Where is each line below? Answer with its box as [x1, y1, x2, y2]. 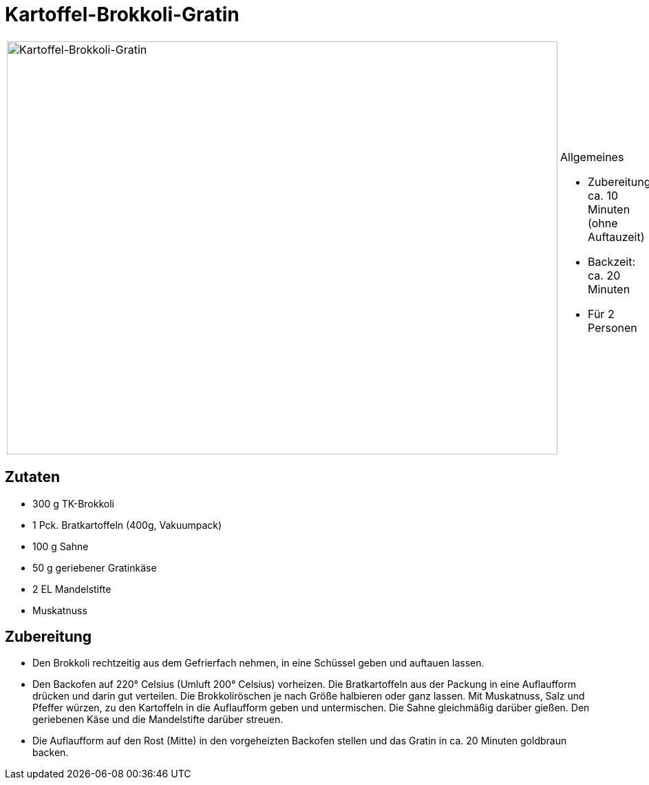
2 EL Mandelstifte [32, 583, 111, 595]
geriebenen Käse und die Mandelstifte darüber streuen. [32, 713, 284, 726]
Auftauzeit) [588, 229, 645, 244]
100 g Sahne [32, 540, 89, 552]
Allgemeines [560, 149, 624, 164]
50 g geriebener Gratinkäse [32, 561, 157, 574]
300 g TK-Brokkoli [32, 497, 114, 510]
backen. [32, 746, 69, 759]
